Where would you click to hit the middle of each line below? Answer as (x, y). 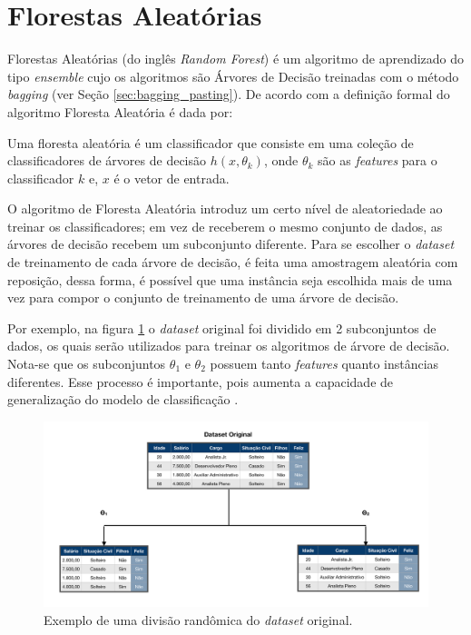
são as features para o (378, 160)
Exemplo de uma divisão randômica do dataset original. (198, 619)
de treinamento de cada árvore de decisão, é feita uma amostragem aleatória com (233, 262)
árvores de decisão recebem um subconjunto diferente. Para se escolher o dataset (231, 244)
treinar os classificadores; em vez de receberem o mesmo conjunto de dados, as (225, 226)
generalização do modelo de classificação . (123, 399)
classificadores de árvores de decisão (107, 160)
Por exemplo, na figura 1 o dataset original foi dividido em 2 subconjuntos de (222, 327)
